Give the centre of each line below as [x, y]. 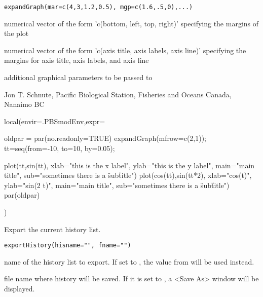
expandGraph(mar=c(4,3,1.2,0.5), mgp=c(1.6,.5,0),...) [99, 7]
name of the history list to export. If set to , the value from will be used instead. [129, 261]
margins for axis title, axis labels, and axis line [77, 60]
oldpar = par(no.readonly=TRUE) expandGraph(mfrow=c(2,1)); [105, 138]
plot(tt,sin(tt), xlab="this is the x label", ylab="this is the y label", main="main [129, 165]
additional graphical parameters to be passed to [78, 77]
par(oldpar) [22, 195]
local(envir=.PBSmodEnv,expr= [55, 121]
